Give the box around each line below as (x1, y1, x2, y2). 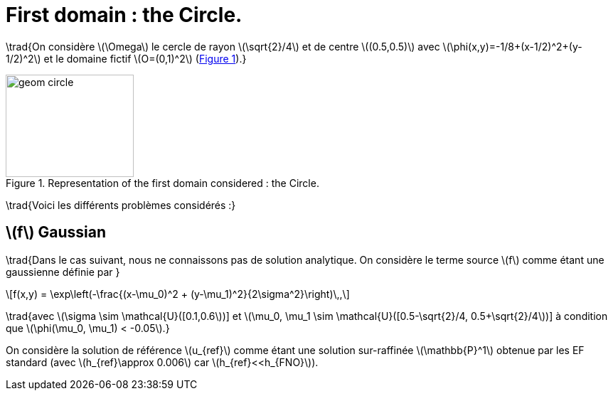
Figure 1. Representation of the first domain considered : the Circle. (6, 176, 319, 189)
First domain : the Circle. (6, 3, 242, 27)
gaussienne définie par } (6, 265, 120, 278)
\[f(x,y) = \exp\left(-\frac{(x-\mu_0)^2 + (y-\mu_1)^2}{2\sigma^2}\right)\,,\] (6, 287, 350, 300)
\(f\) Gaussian (6, 223, 106, 242)
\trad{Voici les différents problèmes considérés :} (6, 198, 236, 211)
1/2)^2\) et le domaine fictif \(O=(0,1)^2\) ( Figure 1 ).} (6, 52, 247, 65)
